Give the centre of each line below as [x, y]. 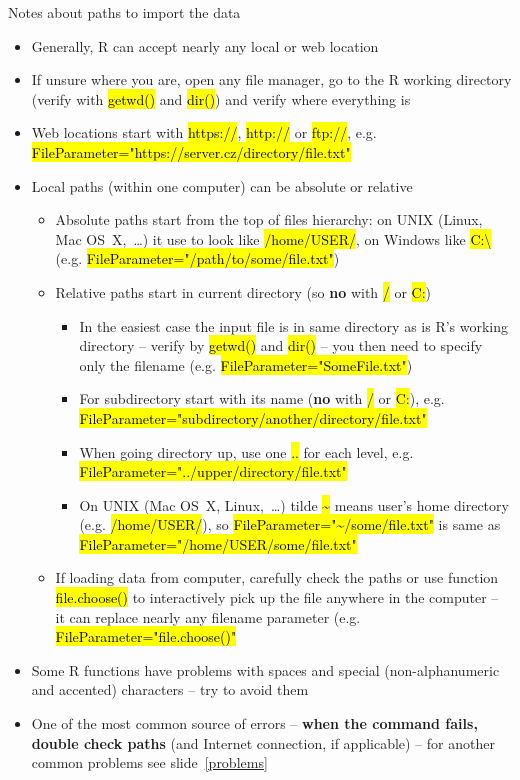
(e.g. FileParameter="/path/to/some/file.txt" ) [197, 258]
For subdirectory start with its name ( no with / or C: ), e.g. [262, 398]
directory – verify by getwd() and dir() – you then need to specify [281, 345]
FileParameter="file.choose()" [146, 636]
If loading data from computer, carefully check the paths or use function [277, 577]
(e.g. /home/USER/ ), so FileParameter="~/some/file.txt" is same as [290, 524]
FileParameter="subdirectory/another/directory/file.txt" [253, 417]
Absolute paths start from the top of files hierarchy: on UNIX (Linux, [269, 219]
